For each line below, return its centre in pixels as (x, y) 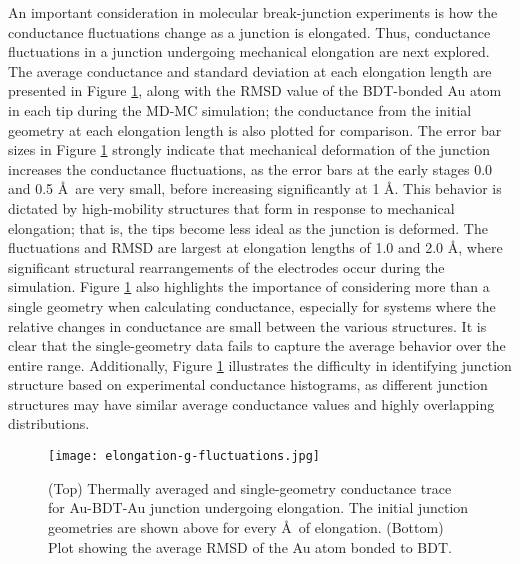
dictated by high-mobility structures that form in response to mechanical (231, 207)
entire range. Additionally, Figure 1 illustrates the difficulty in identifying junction (260, 364)
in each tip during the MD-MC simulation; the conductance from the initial (240, 109)
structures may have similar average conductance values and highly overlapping (251, 403)
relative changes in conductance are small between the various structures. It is (247, 325)
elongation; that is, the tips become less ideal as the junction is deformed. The (248, 227)
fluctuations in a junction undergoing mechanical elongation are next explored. (249, 51)
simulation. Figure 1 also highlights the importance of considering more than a (249, 286)
